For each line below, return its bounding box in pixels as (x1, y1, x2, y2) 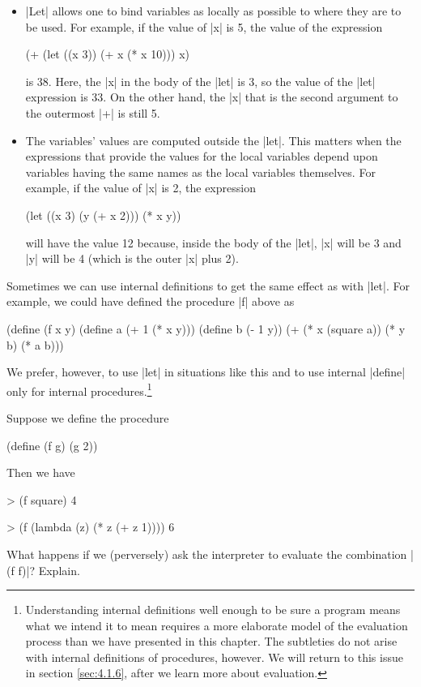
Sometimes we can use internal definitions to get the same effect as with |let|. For (6, 277, 410, 294)
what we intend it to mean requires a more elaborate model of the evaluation (25, 616, 408, 633)
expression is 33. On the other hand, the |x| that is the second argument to (25, 88, 398, 105)
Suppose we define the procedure (6, 409, 169, 426)
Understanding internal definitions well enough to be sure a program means (25, 601, 401, 618)
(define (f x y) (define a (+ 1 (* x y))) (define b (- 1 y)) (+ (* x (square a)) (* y (6, 320, 406, 337)
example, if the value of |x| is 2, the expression (25, 179, 256, 196)
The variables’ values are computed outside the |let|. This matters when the (25, 131, 402, 148)
